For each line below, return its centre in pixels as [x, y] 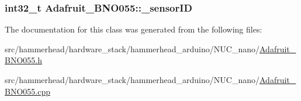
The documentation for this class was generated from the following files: [134, 29]
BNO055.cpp [27, 91]
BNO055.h [23, 60]
